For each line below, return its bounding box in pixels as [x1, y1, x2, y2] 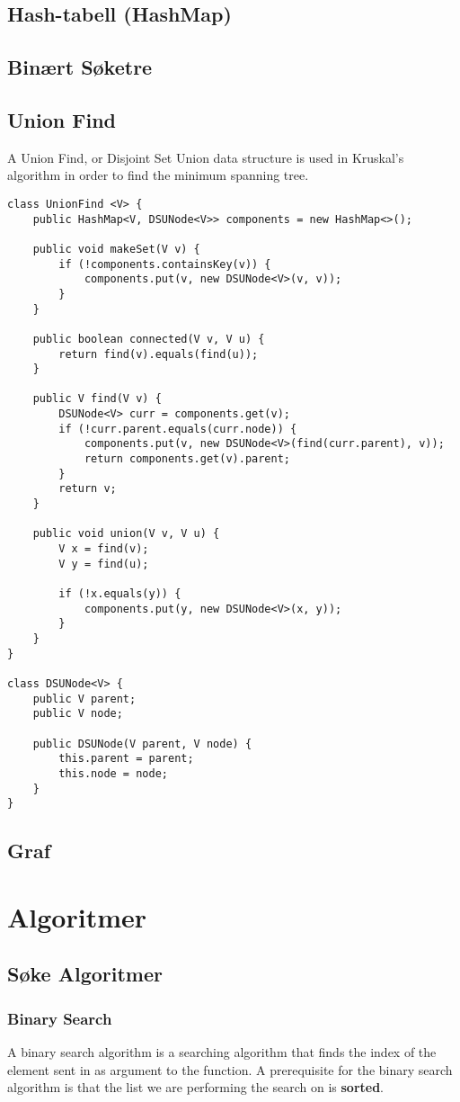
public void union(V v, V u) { [32, 527, 220, 541]
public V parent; [32, 692, 137, 705]
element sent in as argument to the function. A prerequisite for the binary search [7, 1060, 453, 1079]
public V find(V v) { [32, 392, 162, 406]
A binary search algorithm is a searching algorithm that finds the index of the [7, 1043, 437, 1062]
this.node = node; [58, 766, 168, 780]
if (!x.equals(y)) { [58, 587, 181, 601]
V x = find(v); [58, 542, 149, 556]
